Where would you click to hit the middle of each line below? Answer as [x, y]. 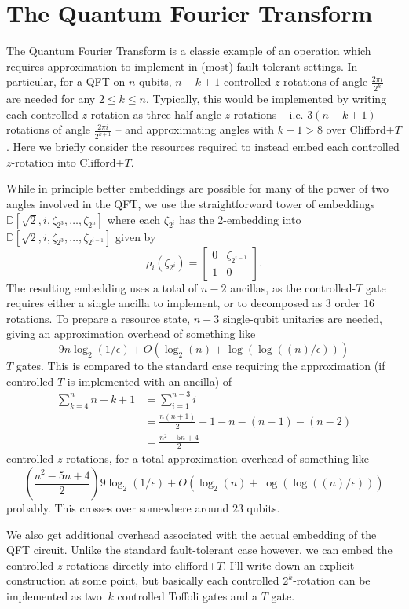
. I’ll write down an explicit [289, 565]
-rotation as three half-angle [154, 114]
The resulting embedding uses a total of [102, 287]
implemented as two [54, 595]
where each [134, 219]
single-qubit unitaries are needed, [303, 318]
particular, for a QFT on [66, 81]
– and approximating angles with [195, 129]
